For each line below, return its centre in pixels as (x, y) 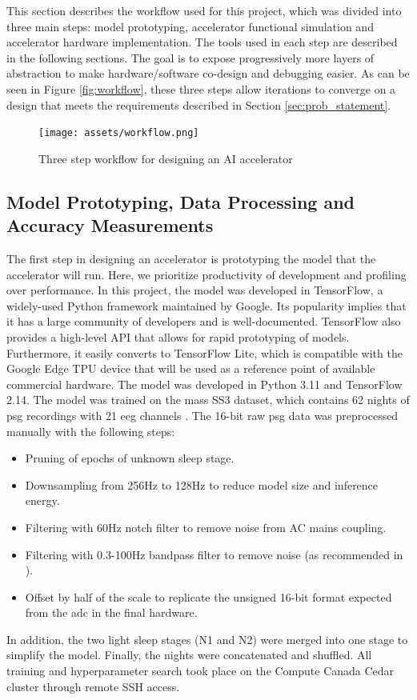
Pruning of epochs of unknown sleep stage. (130, 458)
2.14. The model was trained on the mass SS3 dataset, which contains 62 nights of (208, 400)
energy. (42, 500)
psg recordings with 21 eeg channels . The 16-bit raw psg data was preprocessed (202, 415)
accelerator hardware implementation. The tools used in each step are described (202, 42)
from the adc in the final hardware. (111, 612)
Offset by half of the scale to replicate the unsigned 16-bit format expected (208, 596)
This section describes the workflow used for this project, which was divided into (204, 10)
